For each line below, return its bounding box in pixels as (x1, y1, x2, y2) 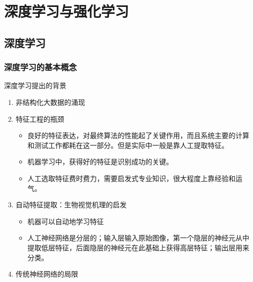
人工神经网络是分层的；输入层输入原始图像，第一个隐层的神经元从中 (27, 233, 250, 243)
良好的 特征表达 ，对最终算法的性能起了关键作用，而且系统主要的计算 (27, 130, 250, 141)
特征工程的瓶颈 (15, 113, 64, 124)
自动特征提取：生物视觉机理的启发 (15, 199, 127, 210)
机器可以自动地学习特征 (27, 216, 104, 226)
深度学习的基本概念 (4, 61, 77, 73)
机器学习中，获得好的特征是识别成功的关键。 (27, 156, 173, 167)
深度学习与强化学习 (4, 1, 129, 21)
